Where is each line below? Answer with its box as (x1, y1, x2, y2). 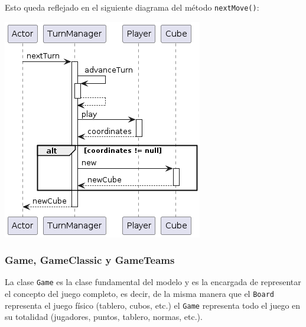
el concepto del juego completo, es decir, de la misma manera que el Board (5, 287, 274, 300)
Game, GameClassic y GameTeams (5, 253, 175, 267)
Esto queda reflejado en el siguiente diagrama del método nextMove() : (5, 1, 259, 13)
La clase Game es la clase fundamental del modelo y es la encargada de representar (5, 276, 301, 288)
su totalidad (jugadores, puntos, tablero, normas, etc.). (5, 310, 203, 323)
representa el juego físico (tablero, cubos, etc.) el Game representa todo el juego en (5, 299, 301, 311)
